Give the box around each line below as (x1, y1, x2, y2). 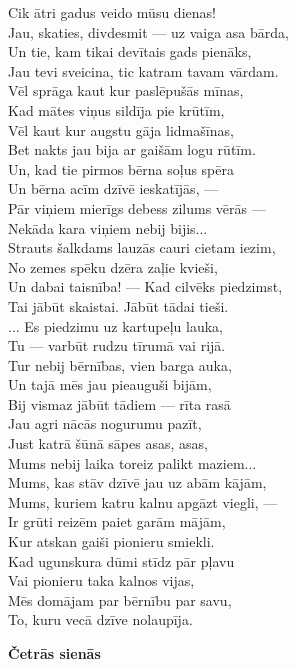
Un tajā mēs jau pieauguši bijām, (8, 374, 212, 395)
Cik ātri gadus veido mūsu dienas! (8, 2, 216, 22)
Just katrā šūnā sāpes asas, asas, (8, 433, 208, 454)
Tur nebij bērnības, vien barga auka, (8, 354, 232, 375)
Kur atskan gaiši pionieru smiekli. (8, 531, 215, 552)
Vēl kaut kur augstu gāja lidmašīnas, (8, 119, 234, 140)
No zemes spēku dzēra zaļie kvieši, (8, 256, 218, 277)
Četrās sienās (8, 643, 101, 663)
